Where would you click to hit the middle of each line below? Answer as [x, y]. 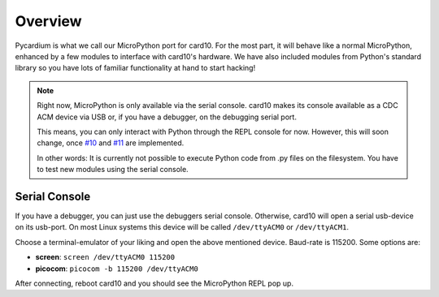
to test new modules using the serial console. [113, 170]
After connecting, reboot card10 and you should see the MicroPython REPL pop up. [154, 283]
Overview [48, 21]
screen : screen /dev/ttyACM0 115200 [105, 257]
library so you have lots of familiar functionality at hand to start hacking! [135, 68]
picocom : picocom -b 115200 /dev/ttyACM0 [117, 269]
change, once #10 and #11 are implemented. [111, 143]
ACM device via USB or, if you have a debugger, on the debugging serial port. [167, 117]
